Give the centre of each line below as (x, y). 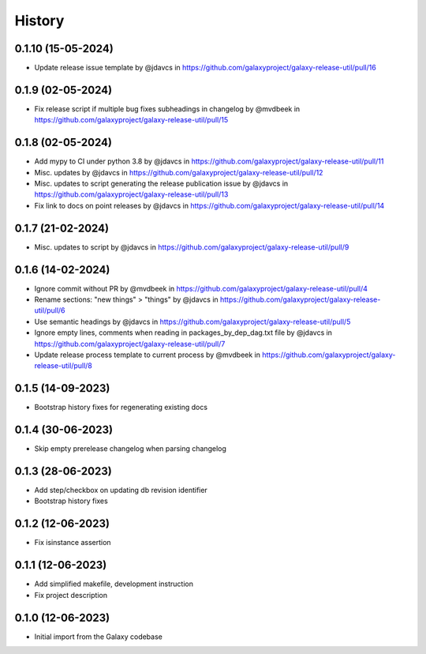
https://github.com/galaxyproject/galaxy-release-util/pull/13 (131, 194)
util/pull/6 (50, 310)
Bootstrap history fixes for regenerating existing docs (121, 408)
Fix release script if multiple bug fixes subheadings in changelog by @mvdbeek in (167, 109)
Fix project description (71, 595)
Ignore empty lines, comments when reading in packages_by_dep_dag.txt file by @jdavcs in (183, 333)
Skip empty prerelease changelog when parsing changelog (130, 449)
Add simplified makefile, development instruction (114, 584)
